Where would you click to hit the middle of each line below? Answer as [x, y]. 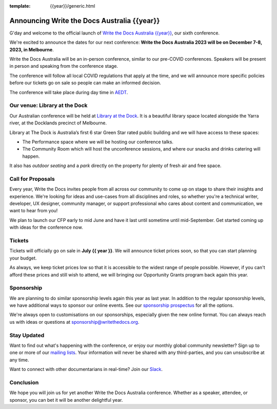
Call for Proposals [32, 179]
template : [20, 6]
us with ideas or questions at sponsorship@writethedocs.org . [74, 322]
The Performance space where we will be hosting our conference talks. [98, 142]
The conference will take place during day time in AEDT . [69, 92]
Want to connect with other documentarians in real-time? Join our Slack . [86, 369]
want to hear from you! [34, 211]
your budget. [23, 258]
